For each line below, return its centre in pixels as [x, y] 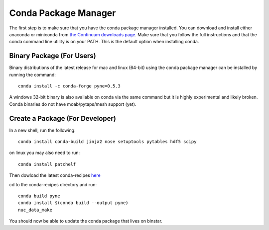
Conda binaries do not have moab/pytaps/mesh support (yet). [73, 104]
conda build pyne [39, 196]
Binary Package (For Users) [53, 56]
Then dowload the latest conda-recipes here [55, 175]
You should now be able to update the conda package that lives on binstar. [86, 221]
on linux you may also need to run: [45, 153]
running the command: [32, 75]
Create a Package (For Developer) [63, 118]
